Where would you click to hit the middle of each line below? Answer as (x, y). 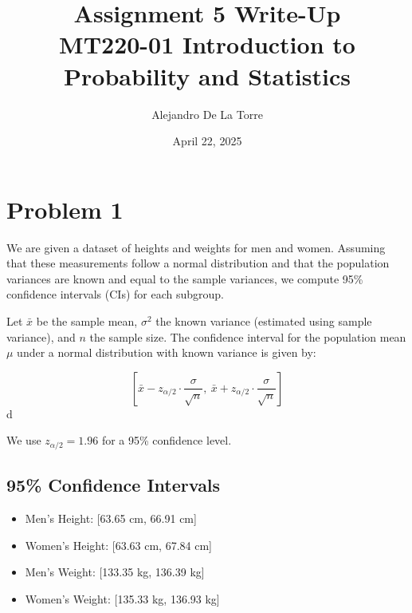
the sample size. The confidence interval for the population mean (248, 336)
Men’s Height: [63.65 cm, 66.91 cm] (111, 518)
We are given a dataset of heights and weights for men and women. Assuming (196, 247)
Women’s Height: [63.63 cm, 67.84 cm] (118, 545)
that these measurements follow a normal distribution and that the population (198, 263)
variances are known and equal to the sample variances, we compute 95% (185, 278)
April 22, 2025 (207, 141)
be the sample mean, (87, 321)
